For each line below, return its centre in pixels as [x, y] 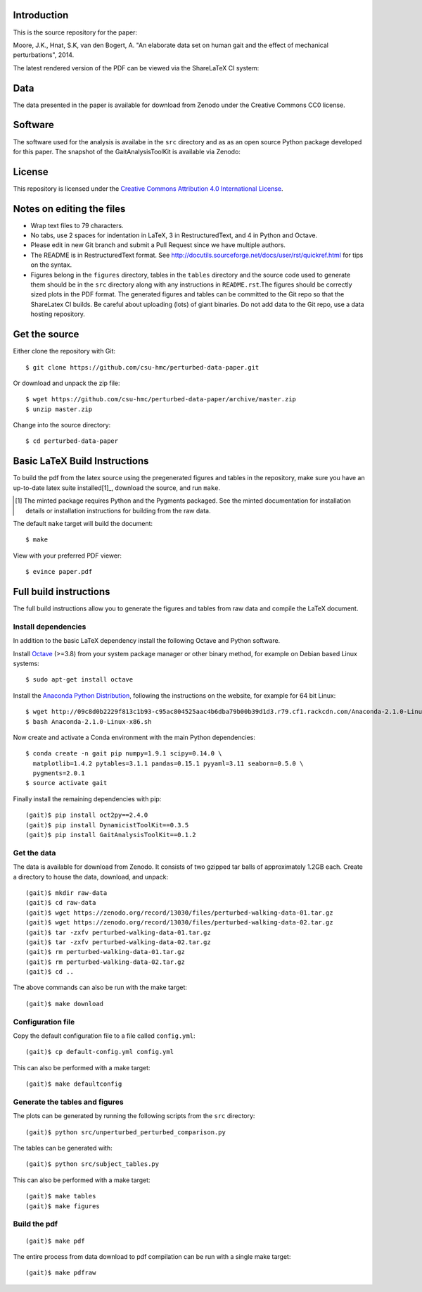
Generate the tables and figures [68, 1102]
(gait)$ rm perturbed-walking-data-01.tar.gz [105, 952]
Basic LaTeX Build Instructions [81, 461]
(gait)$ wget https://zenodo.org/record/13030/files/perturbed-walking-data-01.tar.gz [179, 912]
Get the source [46, 334]
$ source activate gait [66, 783]
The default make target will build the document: [83, 523]
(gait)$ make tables [61, 1196]
